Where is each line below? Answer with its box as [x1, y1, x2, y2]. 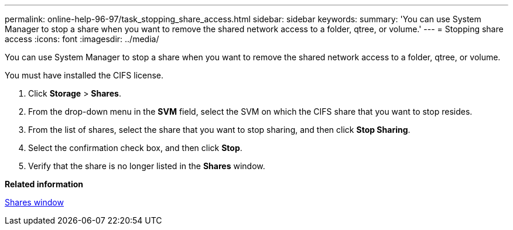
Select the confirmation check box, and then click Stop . [28, 143, 242, 153]
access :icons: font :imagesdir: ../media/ [5, 34, 159, 44]
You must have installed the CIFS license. [5, 70, 164, 80]
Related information [5, 179, 84, 189]
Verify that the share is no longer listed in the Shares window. [28, 161, 265, 171]
